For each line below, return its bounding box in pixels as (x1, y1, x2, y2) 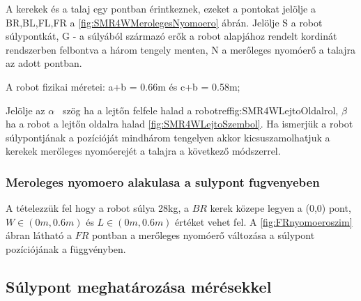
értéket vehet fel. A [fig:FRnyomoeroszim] (175, 214, 353, 229)
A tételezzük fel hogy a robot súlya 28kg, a (6, 201, 189, 215)
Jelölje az (6, 102, 45, 117)
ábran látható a (6, 228, 72, 242)
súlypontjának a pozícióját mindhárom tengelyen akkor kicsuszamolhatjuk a (6, 130, 330, 144)
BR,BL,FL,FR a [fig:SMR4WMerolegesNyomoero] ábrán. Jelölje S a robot (6, 15, 323, 29)
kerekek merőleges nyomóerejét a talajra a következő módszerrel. (6, 144, 281, 158)
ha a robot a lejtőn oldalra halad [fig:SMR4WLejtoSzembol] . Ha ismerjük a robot (6, 116, 353, 131)
